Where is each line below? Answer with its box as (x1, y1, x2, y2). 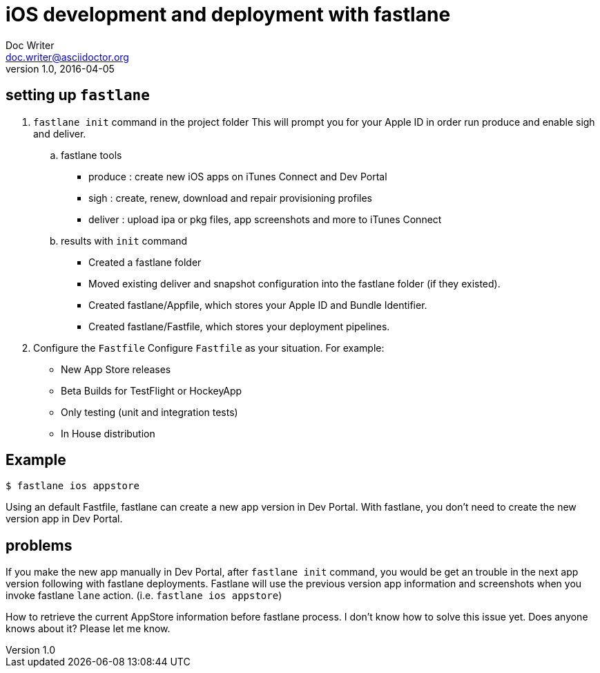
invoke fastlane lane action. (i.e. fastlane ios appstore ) (6, 589, 282, 602)
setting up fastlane (6, 86, 150, 104)
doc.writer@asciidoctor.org (6, 50, 129, 63)
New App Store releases (61, 363, 171, 375)
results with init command (61, 234, 188, 247)
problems (6, 536, 72, 554)
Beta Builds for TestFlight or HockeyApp (61, 384, 242, 397)
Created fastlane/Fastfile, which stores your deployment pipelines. (88, 320, 390, 332)
